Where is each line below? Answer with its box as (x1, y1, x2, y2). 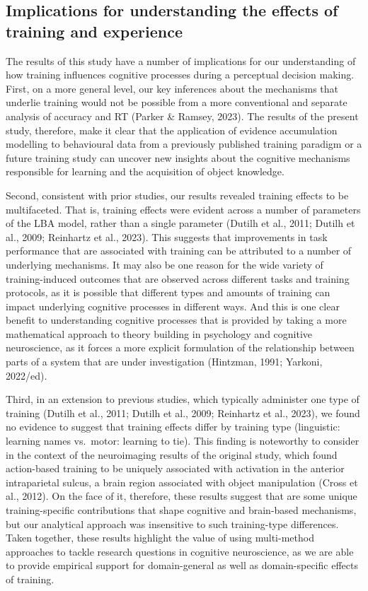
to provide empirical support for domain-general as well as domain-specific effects (6, 558, 358, 573)
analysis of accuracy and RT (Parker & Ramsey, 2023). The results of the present (6, 108, 359, 123)
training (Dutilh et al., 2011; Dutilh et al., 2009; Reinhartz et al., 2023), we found (6, 405, 360, 420)
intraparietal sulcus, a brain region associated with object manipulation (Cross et (6, 474, 358, 489)
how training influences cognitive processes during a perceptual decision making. (6, 67, 355, 82)
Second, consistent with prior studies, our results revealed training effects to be (6, 187, 349, 202)
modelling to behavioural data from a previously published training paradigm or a (6, 136, 362, 151)
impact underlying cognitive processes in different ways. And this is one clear (6, 298, 340, 313)
